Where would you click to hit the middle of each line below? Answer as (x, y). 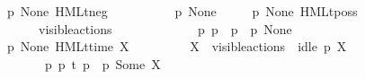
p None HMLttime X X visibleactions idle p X (177, 46)
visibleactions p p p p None (165, 28)
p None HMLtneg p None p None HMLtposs (182, 11)
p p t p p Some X (102, 63)
